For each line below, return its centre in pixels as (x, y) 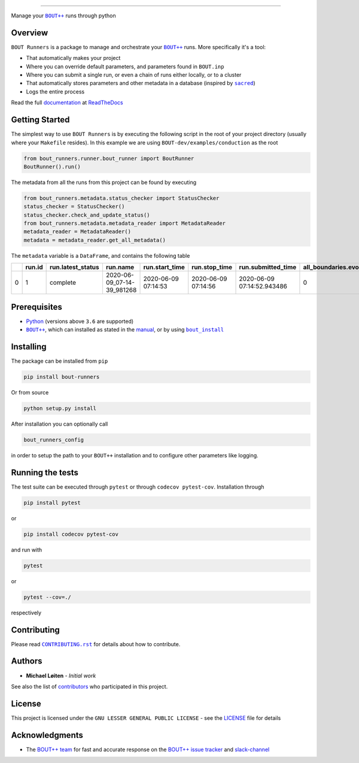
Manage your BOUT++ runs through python (63, 16)
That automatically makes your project (73, 58)
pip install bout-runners (62, 377)
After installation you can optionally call (60, 424)
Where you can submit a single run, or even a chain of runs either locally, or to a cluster (134, 75)
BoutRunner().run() (52, 167)
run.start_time (164, 267)
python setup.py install (60, 408)
